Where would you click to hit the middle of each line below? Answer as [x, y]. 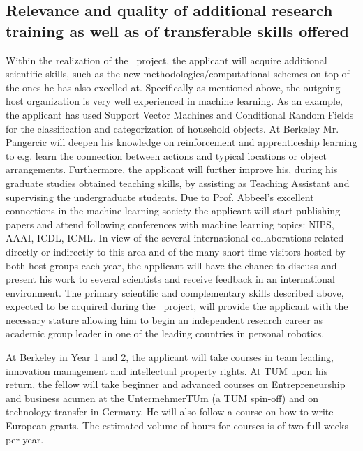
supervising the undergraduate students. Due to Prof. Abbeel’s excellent [160, 197]
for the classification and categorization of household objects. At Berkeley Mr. [172, 128]
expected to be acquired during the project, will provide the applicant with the [177, 306]
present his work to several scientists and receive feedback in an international [170, 279]
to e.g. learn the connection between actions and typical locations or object [166, 155]
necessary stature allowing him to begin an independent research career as [164, 319]
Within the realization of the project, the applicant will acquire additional [166, 60]
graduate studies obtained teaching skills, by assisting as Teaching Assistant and [178, 183]
